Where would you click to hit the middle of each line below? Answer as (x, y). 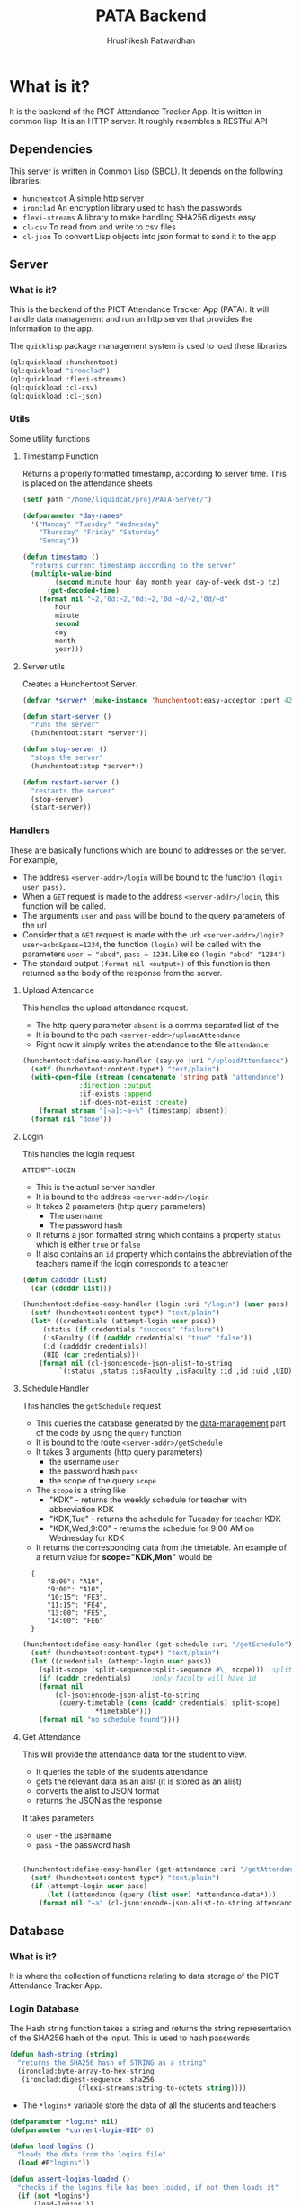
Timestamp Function (60, 456)
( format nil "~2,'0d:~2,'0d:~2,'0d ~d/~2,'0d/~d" (133, 599)
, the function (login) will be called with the (180, 944)
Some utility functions (50, 438)
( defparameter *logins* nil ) (64, 2121)
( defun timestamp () (61, 557)
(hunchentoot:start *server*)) (89, 733)
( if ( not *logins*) (54, 2196)
